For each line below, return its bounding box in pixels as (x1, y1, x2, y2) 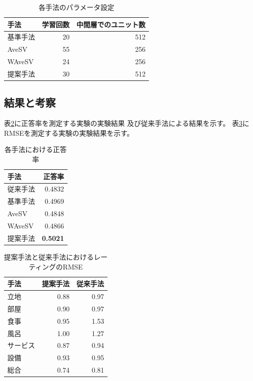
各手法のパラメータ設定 (38, 2, 114, 12)
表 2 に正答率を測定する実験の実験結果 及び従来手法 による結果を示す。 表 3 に (4, 118, 250, 128)
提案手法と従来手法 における (4, 251, 94, 262)
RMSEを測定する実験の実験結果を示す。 (4, 127, 134, 138)
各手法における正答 (4, 144, 67, 154)
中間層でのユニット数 (76, 19, 145, 29)
